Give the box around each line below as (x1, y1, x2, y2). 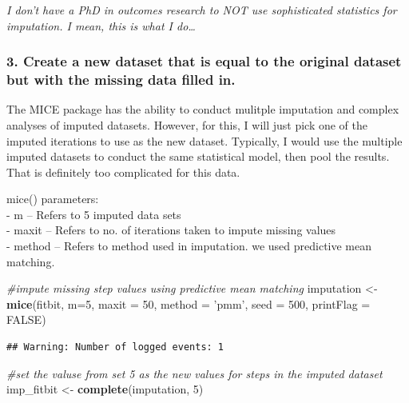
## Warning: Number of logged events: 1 (6, 341, 224, 353)
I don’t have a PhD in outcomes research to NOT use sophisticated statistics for (6, 2, 397, 18)
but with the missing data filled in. (6, 70, 236, 90)
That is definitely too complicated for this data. (6, 163, 240, 180)
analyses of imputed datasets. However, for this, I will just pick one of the (6, 116, 368, 133)
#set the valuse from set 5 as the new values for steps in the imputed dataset (6, 365, 383, 381)
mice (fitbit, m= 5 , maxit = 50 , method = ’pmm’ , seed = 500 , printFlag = (6, 295, 371, 312)
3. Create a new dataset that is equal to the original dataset (6, 51, 402, 71)
